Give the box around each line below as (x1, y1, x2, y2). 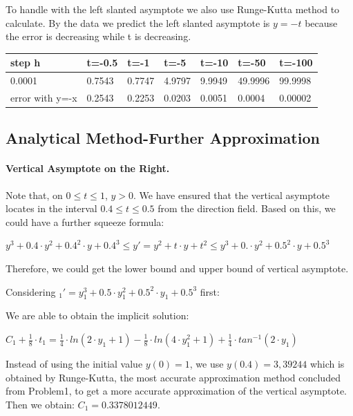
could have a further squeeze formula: (6, 214, 164, 229)
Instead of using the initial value (6, 357, 143, 370)
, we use (189, 357, 224, 370)
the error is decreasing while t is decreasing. (6, 29, 191, 44)
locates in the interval (6, 201, 97, 216)
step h (10, 55, 41, 70)
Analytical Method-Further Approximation (6, 127, 320, 149)
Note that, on (6, 187, 63, 202)
